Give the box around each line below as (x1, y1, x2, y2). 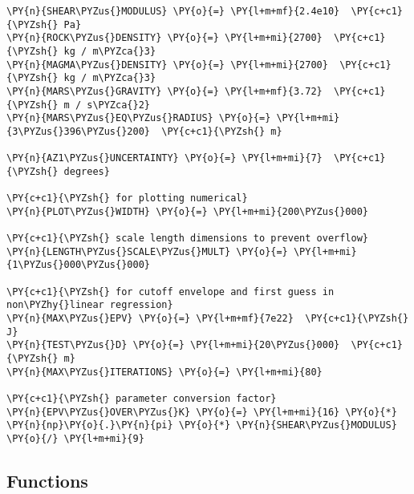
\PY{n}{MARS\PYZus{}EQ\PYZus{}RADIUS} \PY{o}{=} (6, 112, 271, 124)
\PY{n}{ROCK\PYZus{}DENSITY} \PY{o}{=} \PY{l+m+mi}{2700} (6, 32, 323, 44)
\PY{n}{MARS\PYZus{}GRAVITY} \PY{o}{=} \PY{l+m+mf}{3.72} (6, 85, 323, 97)
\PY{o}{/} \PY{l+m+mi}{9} (6, 433, 144, 444)
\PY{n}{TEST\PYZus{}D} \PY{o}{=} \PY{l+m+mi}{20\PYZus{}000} (6, 339, 340, 351)
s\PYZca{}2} (87, 99, 150, 111)
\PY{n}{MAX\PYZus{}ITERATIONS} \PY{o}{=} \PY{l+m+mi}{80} (6, 366, 323, 378)
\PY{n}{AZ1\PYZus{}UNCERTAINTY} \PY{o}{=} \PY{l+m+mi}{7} (6, 152, 323, 164)
